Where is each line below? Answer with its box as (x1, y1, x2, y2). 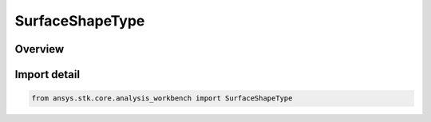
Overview (14, 42, 65, 56)
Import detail (14, 68, 80, 81)
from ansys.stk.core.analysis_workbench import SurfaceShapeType (31, 94, 293, 103)
